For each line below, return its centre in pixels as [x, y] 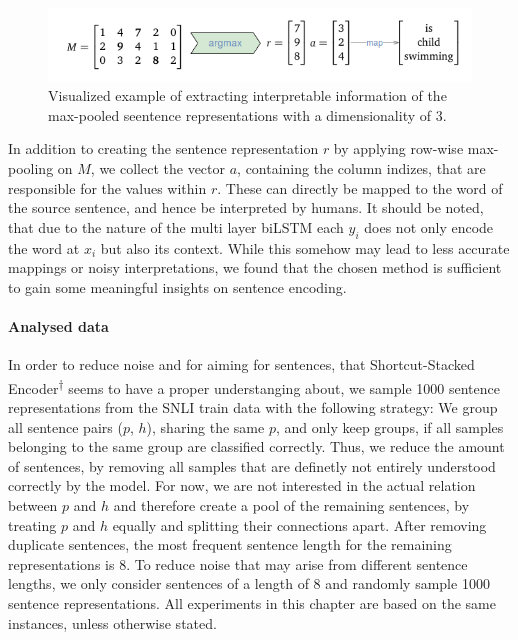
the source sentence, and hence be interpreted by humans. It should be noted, [246, 207]
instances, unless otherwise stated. [112, 622]
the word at [44, 247]
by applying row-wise [398, 148]
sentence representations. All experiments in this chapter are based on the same [252, 602]
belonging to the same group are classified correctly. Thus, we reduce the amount [256, 446]
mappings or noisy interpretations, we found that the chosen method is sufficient [255, 267]
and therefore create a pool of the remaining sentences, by [291, 505]
